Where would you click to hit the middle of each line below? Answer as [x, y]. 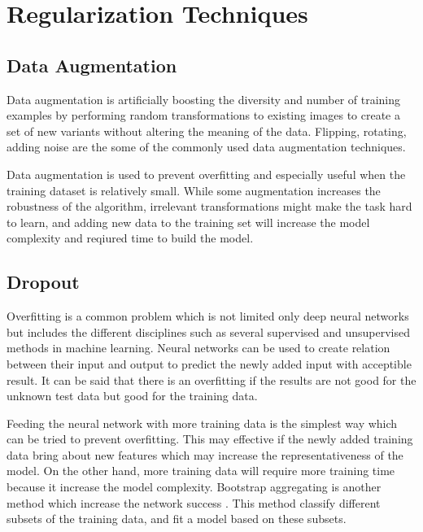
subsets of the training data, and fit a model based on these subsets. [177, 519]
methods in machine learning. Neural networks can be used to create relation [198, 348]
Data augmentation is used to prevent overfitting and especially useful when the [206, 174]
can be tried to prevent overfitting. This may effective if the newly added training [210, 439]
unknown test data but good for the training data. [132, 396]
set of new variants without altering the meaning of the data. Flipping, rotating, [207, 131]
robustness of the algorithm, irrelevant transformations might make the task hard [209, 206]
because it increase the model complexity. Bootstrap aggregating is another [194, 487]
